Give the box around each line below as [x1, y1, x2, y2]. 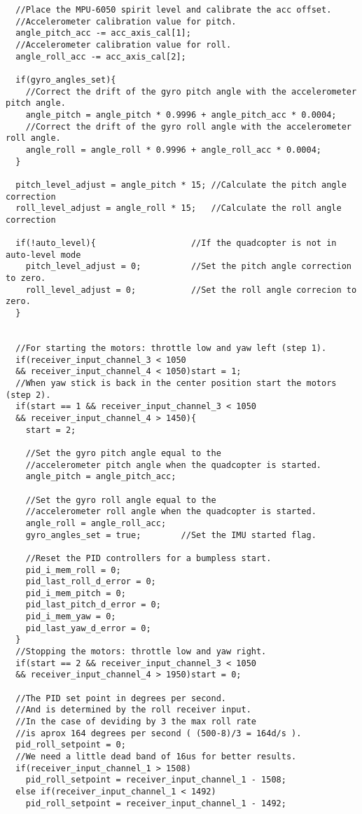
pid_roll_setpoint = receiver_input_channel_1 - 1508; [25, 775, 286, 785]
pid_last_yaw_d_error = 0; [25, 623, 151, 633]
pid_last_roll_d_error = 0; [25, 577, 156, 587]
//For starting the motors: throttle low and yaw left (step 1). [15, 343, 327, 354]
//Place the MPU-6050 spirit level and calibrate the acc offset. [15, 5, 332, 15]
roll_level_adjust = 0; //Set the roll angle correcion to [25, 284, 357, 295]
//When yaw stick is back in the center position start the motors [15, 378, 337, 388]
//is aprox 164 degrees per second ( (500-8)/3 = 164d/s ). [15, 728, 302, 738]
